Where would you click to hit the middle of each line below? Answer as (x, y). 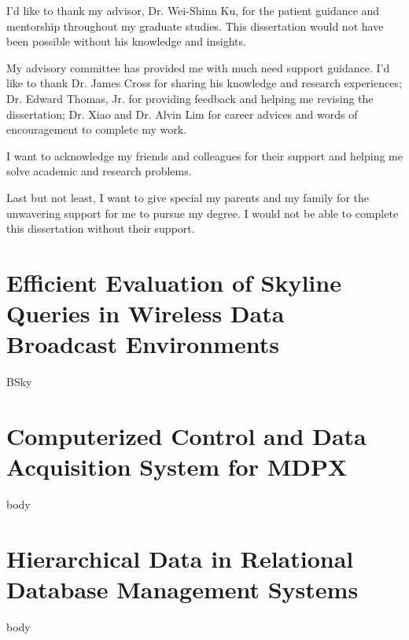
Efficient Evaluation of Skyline (174, 282)
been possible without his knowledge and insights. (126, 41)
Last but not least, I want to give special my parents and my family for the (188, 197)
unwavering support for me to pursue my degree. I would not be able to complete (203, 213)
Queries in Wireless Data (146, 313)
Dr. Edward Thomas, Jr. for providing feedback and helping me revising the (190, 98)
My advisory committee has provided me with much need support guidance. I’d (198, 67)
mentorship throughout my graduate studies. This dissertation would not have (195, 26)
